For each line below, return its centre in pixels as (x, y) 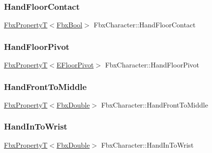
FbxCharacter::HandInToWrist (147, 144)
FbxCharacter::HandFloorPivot (152, 65)
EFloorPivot (75, 65)
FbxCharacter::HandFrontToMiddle (154, 104)
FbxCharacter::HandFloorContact (145, 25)
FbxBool (70, 25)
